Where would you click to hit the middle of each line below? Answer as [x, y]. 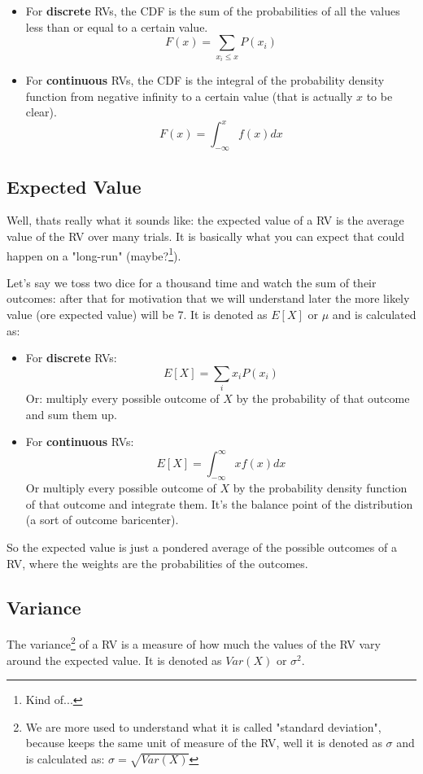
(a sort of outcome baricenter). [102, 520]
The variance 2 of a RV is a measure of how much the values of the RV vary [194, 643]
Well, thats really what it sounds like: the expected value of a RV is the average [205, 220]
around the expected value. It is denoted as [114, 660]
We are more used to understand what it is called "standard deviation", [203, 726]
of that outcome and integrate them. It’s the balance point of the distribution [219, 503]
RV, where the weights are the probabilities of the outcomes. [157, 563]
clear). [41, 112]
